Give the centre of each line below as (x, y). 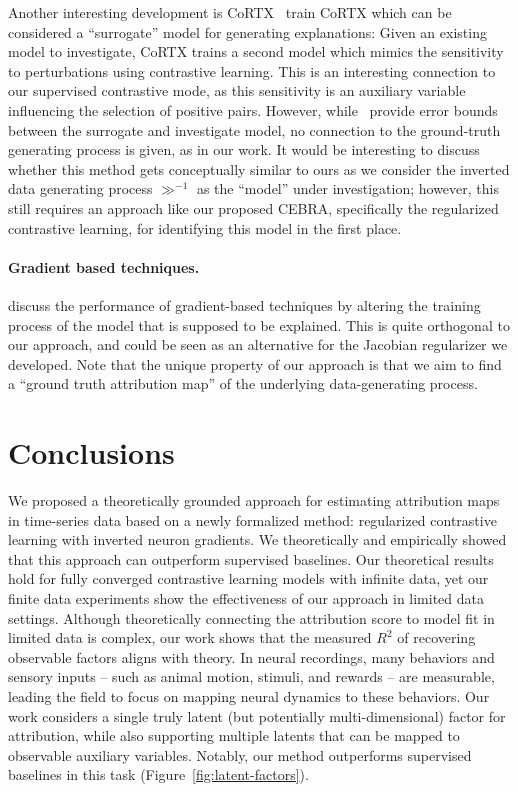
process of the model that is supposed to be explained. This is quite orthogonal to (259, 324)
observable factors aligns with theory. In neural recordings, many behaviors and (251, 656)
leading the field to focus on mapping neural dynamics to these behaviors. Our (249, 695)
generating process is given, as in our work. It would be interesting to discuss (244, 149)
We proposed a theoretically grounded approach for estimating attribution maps (254, 500)
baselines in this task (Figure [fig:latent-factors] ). (158, 774)
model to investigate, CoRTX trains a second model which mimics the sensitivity (256, 51)
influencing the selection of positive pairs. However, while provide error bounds (253, 109)
